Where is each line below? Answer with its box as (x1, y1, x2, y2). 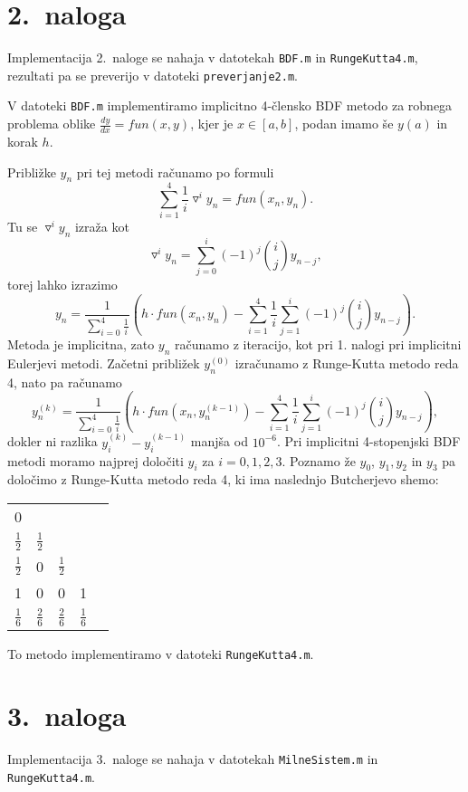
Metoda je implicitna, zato (7, 335, 155, 354)
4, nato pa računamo (7, 372, 122, 391)
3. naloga (7, 697, 127, 734)
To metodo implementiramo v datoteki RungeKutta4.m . (7, 644, 314, 663)
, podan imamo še (294, 114, 394, 133)
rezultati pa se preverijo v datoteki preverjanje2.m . (7, 65, 298, 84)
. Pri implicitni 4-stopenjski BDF (276, 432, 461, 451)
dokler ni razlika (7, 432, 98, 451)
